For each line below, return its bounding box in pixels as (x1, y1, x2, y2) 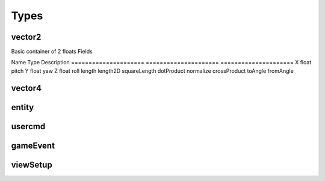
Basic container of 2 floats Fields (11, 48, 93, 55)
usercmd (11, 121, 46, 132)
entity (11, 102, 34, 112)
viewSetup (11, 159, 52, 170)
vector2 (11, 32, 42, 42)
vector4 (11, 83, 42, 93)
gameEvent (11, 140, 55, 150)
